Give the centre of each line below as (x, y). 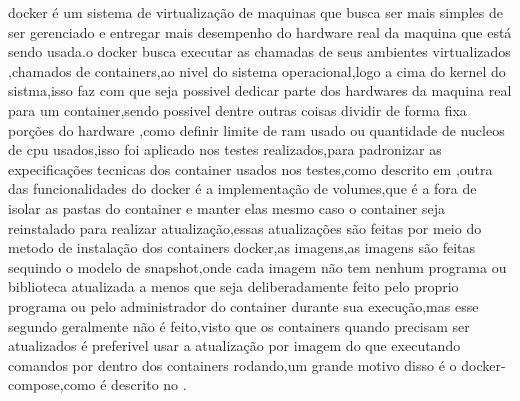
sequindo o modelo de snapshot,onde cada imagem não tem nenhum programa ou (257, 266)
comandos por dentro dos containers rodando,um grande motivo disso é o (232, 364)
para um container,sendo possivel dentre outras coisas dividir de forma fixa (237, 109)
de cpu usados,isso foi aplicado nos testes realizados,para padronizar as (225, 149)
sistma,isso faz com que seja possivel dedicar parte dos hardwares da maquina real (260, 90)
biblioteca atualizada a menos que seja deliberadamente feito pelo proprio (233, 286)
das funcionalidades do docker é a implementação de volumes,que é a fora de (242, 188)
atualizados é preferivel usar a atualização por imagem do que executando (234, 345)
